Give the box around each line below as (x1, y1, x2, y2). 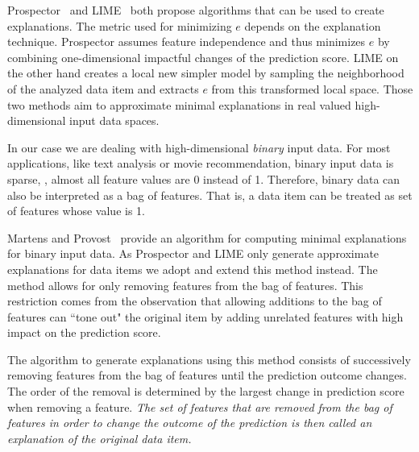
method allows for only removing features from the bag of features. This (7, 276, 363, 293)
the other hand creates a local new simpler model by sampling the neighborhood (7, 64, 404, 81)
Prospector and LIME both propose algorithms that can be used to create (7, 2, 384, 18)
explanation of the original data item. (7, 429, 192, 446)
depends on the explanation (244, 17, 381, 34)
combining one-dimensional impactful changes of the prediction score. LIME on (7, 48, 399, 65)
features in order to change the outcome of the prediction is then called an (7, 414, 372, 431)
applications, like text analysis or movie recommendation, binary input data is (7, 155, 394, 172)
